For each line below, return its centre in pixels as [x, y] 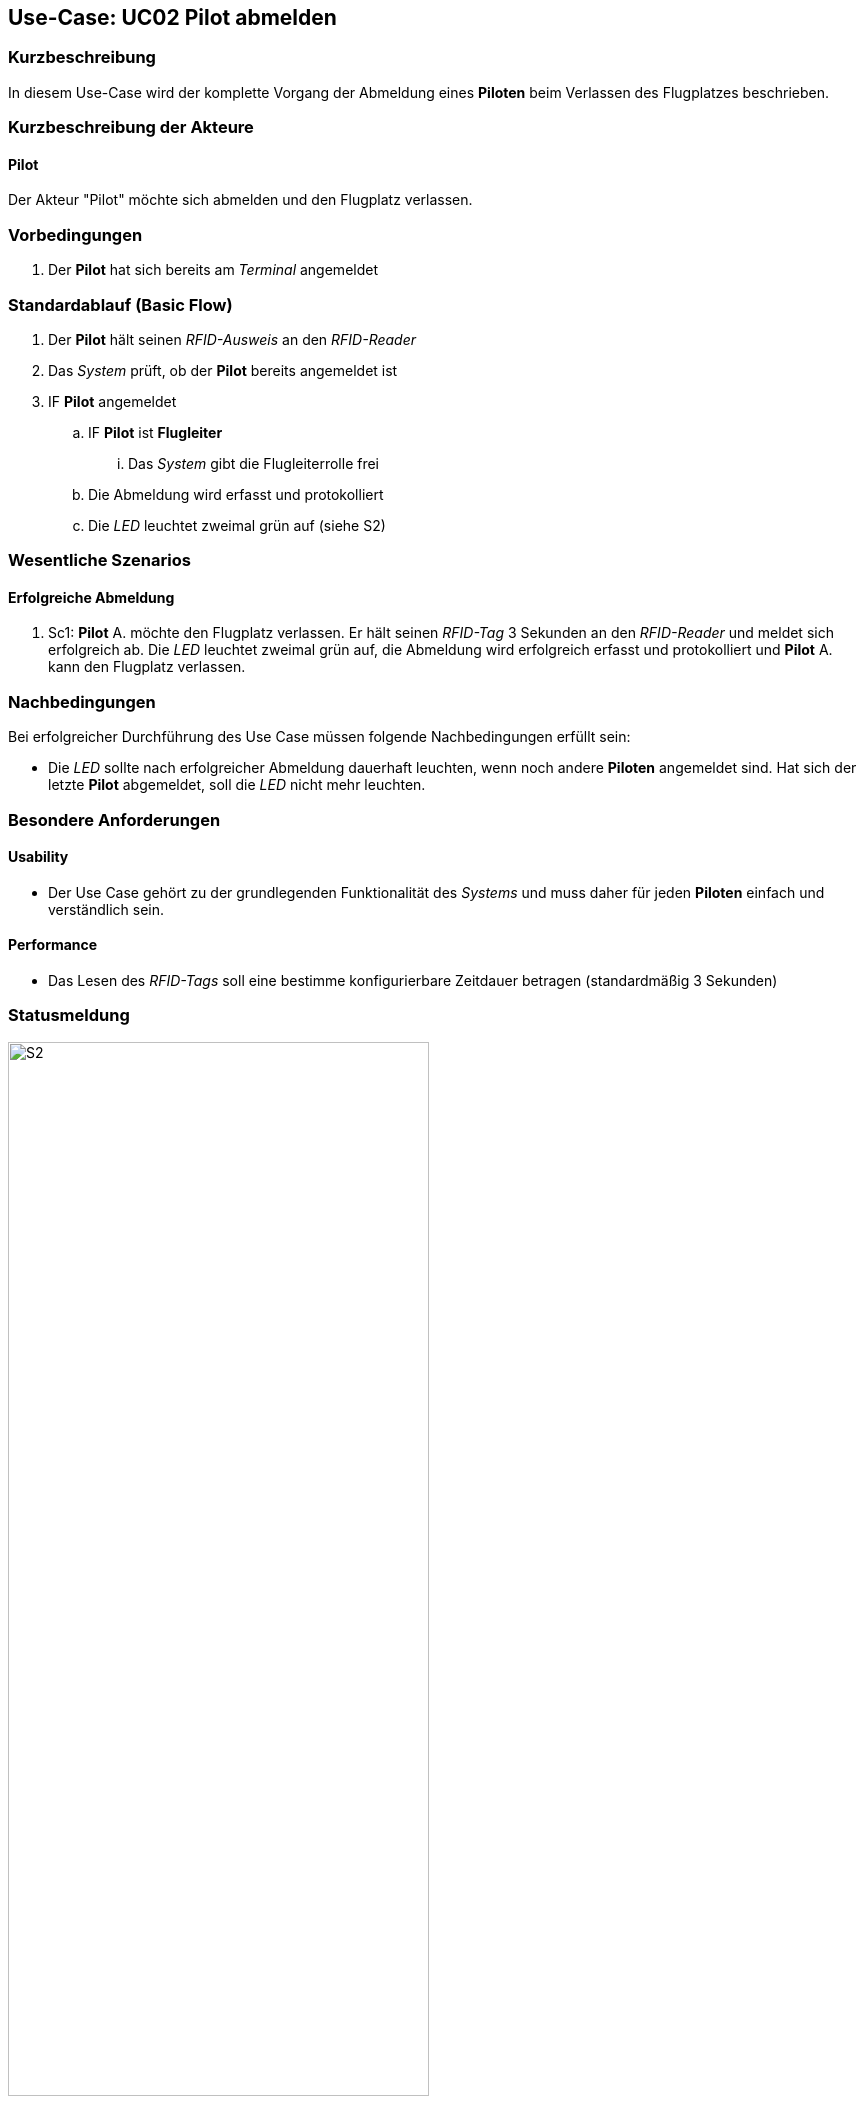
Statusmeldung [69, 1015]
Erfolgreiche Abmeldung [91, 597]
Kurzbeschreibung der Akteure [131, 127]
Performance [53, 945]
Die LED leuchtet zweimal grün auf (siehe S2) [237, 525]
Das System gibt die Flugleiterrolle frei [254, 463]
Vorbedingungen [75, 234]
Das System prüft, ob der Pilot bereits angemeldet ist [223, 370]
